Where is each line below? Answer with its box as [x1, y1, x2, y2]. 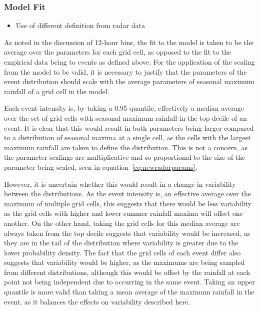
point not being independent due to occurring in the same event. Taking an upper [4, 276, 255, 287]
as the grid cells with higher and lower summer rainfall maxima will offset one [4, 208, 243, 218]
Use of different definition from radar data [15, 20, 145, 31]
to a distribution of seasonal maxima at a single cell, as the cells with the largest [4, 132, 251, 143]
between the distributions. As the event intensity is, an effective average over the [4, 188, 251, 199]
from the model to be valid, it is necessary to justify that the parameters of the [4, 66, 247, 77]
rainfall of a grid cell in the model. [4, 86, 109, 96]
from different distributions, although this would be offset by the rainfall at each [4, 266, 250, 277]
